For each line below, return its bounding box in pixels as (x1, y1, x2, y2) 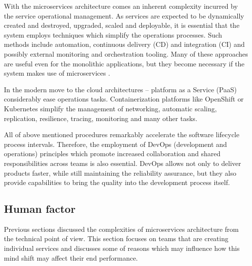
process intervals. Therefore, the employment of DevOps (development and (4, 139, 227, 149)
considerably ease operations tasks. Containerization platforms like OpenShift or (4, 94, 244, 104)
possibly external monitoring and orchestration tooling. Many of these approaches (4, 48, 248, 59)
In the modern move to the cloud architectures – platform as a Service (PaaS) (4, 84, 237, 94)
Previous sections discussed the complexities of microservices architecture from (4, 224, 239, 234)
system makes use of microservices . (4, 68, 110, 78)
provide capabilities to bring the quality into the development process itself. (4, 177, 230, 187)
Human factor (4, 201, 76, 216)
